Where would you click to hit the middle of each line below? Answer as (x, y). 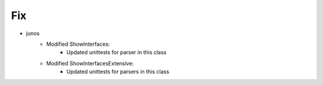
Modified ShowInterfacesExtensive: (90, 63)
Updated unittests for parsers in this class (118, 72)
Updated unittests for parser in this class (117, 52)
